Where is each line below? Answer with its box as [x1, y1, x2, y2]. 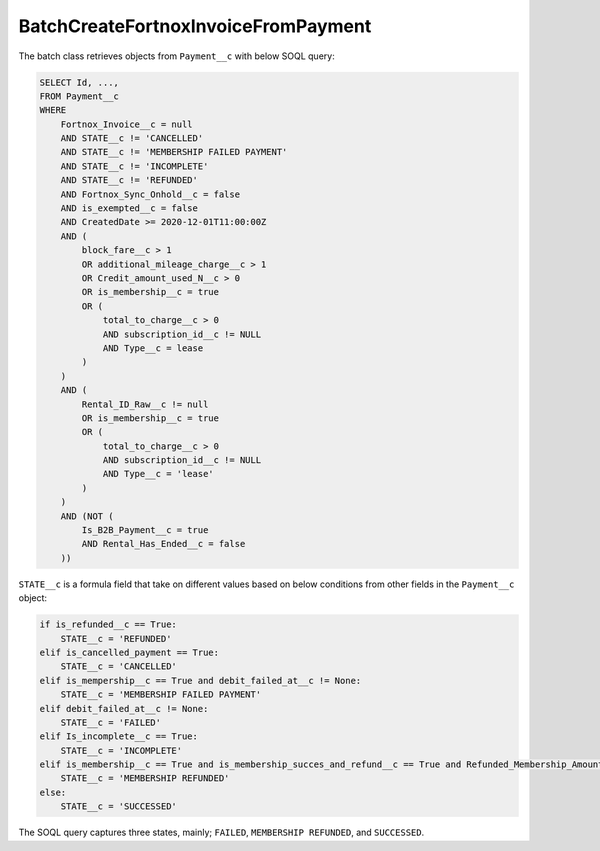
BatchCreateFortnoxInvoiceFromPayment [18, 15, 372, 37]
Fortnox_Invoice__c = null [60, 118, 194, 130]
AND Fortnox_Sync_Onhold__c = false [60, 188, 240, 200]
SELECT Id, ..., [39, 76, 120, 88]
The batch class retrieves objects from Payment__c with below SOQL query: [18, 50, 335, 62]
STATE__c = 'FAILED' [60, 716, 162, 728]
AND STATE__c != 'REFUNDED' [60, 175, 199, 186]
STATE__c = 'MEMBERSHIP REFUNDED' [60, 773, 230, 784]
